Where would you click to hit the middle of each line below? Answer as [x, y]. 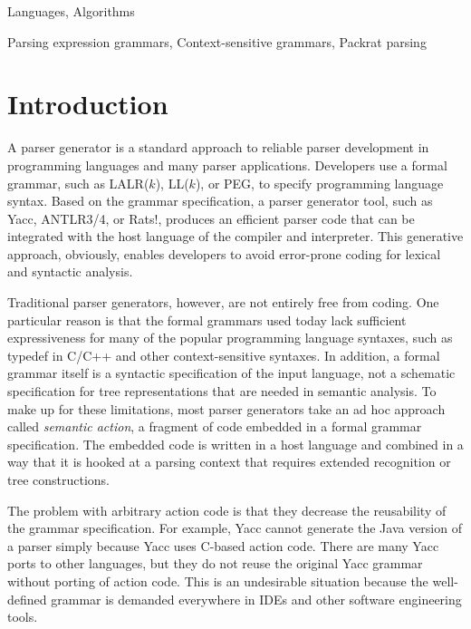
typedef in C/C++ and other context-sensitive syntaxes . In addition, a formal [224, 355]
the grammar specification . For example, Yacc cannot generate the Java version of [235, 528]
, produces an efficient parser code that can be [286, 218]
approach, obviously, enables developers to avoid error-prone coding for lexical [224, 253]
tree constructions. [59, 479]
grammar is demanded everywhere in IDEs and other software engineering [256, 599]
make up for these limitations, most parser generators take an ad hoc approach [226, 408]
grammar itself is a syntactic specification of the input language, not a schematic [231, 373]
